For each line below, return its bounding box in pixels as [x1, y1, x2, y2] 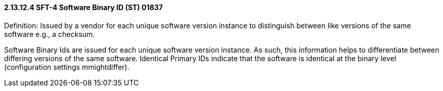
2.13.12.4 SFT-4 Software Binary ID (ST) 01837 [4, 3, 163, 12]
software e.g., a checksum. [4, 29, 95, 38]
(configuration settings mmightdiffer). [4, 62, 130, 71]
